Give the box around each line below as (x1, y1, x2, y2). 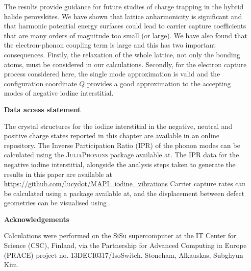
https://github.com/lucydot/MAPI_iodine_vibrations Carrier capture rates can (4, 178, 246, 189)
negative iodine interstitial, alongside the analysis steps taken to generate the (4, 159, 236, 169)
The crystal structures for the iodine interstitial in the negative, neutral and (4, 121, 232, 131)
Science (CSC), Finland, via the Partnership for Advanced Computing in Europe (4, 240, 247, 250)
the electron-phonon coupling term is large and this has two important (4, 40, 216, 50)
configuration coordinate (4, 78, 77, 88)
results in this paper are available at (4, 169, 112, 179)
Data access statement (4, 104, 81, 114)
